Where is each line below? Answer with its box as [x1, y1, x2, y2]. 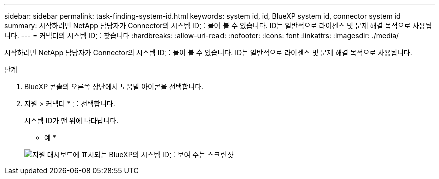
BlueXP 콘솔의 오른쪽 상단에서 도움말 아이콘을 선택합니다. [24, 82, 204, 91]
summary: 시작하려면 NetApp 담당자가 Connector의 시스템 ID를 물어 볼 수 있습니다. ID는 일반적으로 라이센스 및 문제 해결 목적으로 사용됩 [4, 21, 432, 30]
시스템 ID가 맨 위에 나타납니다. [24, 116, 119, 125]
